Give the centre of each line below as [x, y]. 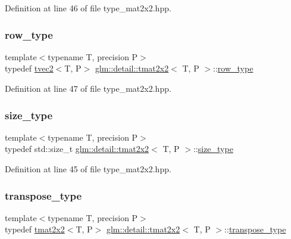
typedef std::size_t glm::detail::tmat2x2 [77, 149]
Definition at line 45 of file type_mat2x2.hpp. [88, 169]
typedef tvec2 [29, 68]
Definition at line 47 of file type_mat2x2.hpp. [88, 88]
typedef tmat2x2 [35, 229]
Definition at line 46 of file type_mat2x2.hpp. [88, 8]
